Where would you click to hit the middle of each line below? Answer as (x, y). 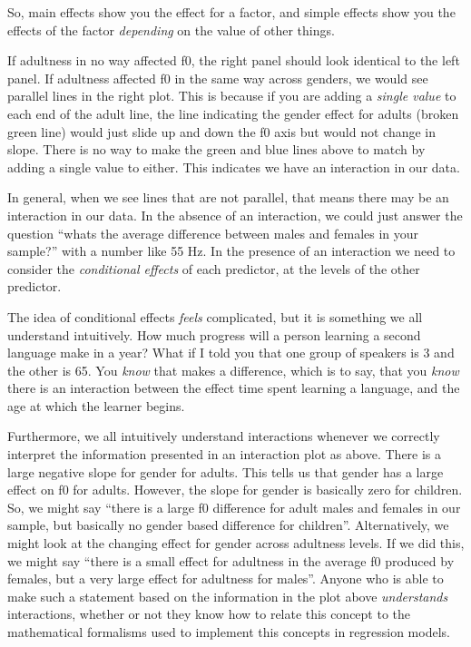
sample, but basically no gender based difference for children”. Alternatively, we (228, 525)
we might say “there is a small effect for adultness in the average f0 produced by (231, 560)
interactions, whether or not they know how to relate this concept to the (209, 614)
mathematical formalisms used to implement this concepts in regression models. (229, 632)
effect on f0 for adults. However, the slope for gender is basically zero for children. (235, 490)
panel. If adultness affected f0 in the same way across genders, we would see (218, 78)
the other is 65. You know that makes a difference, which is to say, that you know (233, 370)
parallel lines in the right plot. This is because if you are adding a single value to (232, 96)
